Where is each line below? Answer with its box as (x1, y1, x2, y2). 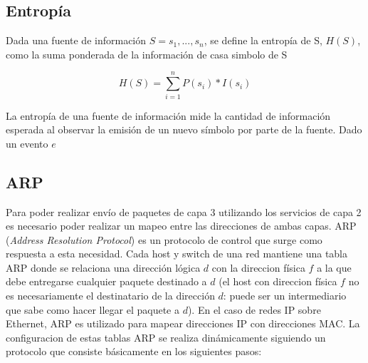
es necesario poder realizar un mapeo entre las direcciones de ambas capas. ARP (6, 218, 357, 233)
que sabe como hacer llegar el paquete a (6, 302, 179, 317)
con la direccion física (211, 260, 305, 275)
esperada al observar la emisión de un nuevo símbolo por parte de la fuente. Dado (6, 122, 362, 137)
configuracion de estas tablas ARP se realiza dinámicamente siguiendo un (6, 329, 326, 344)
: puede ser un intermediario (223, 288, 347, 303)
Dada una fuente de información (6, 33, 147, 48)
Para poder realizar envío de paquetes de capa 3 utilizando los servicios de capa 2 (6, 204, 362, 219)
